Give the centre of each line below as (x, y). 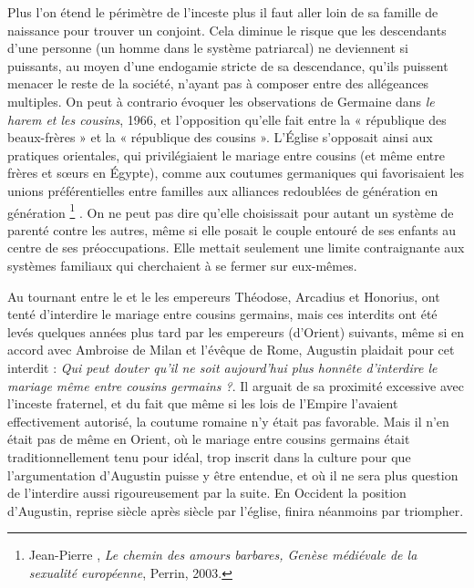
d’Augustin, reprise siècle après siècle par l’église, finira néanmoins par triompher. (236, 510)
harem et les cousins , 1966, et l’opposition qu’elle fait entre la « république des (227, 119)
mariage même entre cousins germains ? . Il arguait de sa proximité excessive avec (236, 385)
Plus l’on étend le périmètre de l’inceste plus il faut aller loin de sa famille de (223, 12)
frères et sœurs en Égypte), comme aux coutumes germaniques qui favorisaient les (236, 173)
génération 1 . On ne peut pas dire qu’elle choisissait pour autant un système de (231, 211)
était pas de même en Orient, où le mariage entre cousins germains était (209, 439)
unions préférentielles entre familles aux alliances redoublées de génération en (223, 190)
